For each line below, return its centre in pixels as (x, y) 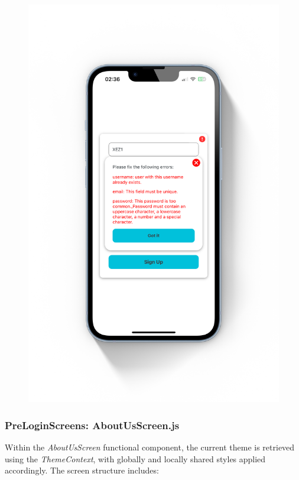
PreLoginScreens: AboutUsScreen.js (92, 425)
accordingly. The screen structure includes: (82, 470)
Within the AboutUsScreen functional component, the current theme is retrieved (150, 447)
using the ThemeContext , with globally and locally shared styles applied (135, 458)
